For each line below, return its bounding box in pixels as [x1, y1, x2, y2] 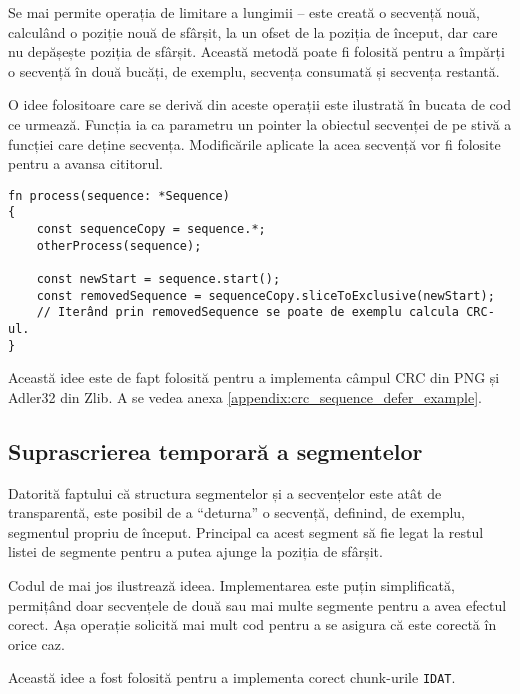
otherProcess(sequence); [36, 238, 202, 253]
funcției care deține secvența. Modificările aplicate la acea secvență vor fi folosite [8, 133, 501, 154]
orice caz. [8, 633, 65, 654]
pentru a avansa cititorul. [8, 153, 163, 174]
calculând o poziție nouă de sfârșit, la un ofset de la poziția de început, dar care [8, 21, 498, 42]
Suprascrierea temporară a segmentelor [8, 435, 423, 466]
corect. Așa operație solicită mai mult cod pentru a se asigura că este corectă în [8, 614, 497, 635]
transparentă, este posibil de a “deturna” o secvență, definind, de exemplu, [8, 502, 465, 523]
